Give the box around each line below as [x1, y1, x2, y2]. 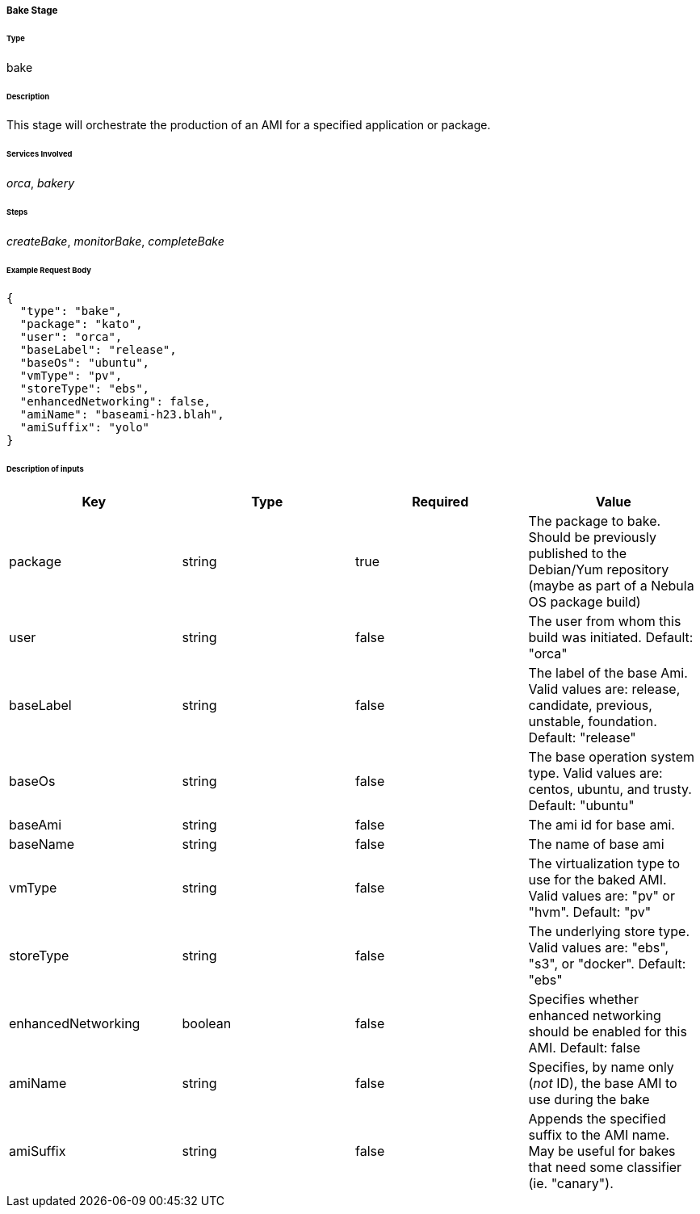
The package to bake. [528, 513, 661, 530]
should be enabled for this [528, 1023, 687, 1040]
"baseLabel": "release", [19, 343, 177, 357]
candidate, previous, [528, 697, 652, 714]
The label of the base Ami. [528, 665, 688, 682]
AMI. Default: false [528, 1040, 641, 1056]
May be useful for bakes [528, 1143, 676, 1160]
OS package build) [528, 594, 641, 611]
